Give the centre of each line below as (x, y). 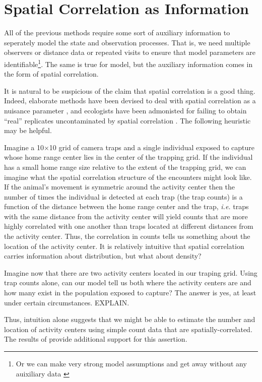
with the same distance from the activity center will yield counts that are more (126, 216)
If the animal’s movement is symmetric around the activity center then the (120, 187)
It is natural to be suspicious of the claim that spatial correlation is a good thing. (130, 90)
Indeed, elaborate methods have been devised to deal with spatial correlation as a (130, 101)
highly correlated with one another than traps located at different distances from (129, 226)
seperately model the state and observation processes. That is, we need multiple (127, 42)
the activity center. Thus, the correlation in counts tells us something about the (127, 236)
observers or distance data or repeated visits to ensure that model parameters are (130, 52)
